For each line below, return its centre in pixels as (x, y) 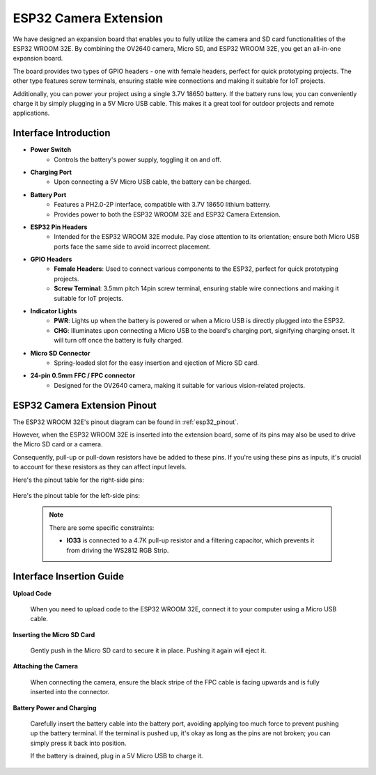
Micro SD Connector (60, 353)
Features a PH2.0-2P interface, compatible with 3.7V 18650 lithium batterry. (162, 205)
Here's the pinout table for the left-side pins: (77, 496)
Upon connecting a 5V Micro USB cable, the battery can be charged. (152, 182)
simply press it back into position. (78, 743)
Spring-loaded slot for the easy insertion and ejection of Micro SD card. (156, 363)
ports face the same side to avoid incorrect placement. (133, 246)
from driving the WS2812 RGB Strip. (118, 550)
